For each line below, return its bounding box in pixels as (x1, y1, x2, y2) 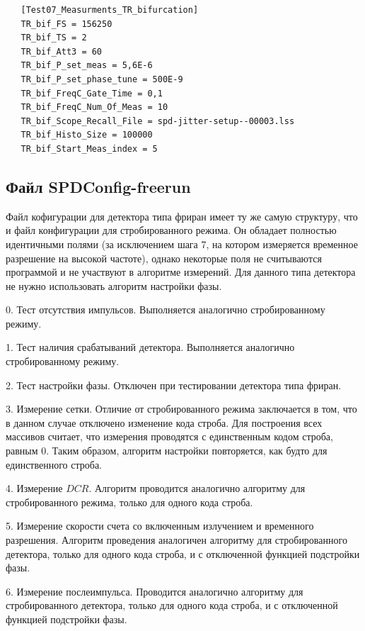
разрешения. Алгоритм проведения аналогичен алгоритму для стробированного (6, 532, 347, 547)
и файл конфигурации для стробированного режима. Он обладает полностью (6, 223, 337, 238)
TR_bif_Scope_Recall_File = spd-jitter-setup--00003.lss (21, 116, 295, 126)
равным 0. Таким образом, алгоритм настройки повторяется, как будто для (6, 443, 328, 458)
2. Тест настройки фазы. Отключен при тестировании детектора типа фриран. (6, 377, 342, 392)
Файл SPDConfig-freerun (6, 175, 191, 197)
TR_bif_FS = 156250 (21, 18, 112, 29)
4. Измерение (6, 481, 63, 496)
